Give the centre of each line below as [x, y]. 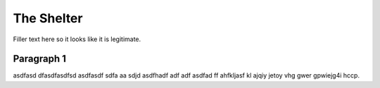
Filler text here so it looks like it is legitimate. [77, 39]
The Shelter [48, 18]
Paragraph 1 [40, 59]
